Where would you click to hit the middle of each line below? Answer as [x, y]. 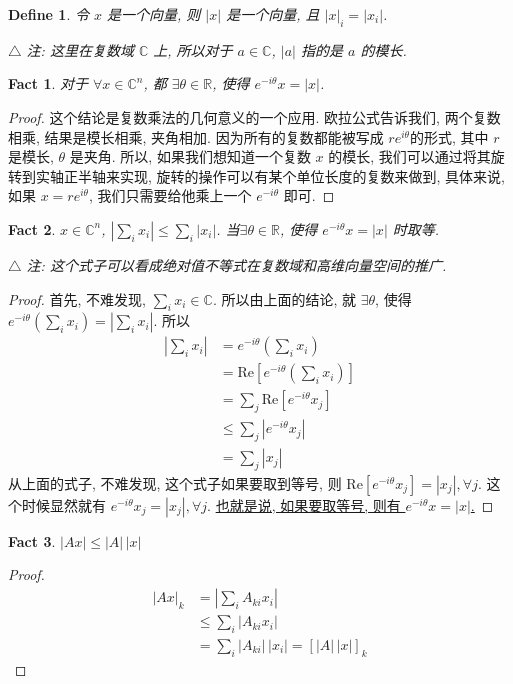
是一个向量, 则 [154, 14]
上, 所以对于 [193, 49]
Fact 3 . [32, 540]
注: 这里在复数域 [80, 49]
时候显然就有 [63, 504]
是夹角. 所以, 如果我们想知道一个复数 [190, 156]
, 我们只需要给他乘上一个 [170, 195]
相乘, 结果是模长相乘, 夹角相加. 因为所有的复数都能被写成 [196, 136]
